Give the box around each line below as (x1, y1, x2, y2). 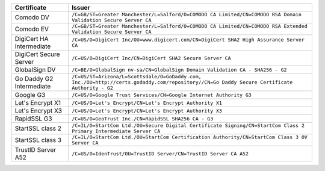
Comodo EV (14, 25, 49, 33)
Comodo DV (14, 13, 49, 21)
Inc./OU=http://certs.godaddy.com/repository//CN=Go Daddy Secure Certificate (71, 79, 293, 85)
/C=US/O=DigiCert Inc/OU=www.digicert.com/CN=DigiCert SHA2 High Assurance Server (71, 37, 305, 43)
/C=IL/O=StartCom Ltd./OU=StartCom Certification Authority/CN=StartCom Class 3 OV (71, 134, 308, 140)
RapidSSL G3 (14, 114, 52, 123)
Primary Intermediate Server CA (71, 128, 161, 134)
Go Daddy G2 (14, 74, 54, 82)
